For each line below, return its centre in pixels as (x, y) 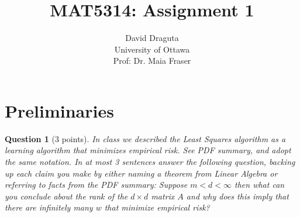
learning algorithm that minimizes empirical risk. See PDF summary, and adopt (148, 150)
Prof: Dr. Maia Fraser (152, 61)
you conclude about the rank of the (66, 196)
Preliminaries (59, 110)
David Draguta (152, 38)
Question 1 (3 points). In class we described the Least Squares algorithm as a (145, 138)
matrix (163, 196)
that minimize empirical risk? (157, 207)
